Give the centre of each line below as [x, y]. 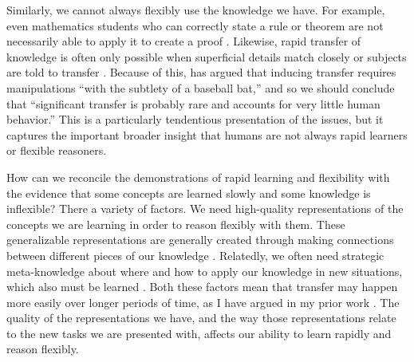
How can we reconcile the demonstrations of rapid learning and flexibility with [198, 177]
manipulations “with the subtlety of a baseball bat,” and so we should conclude [201, 87]
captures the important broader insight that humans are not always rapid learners [207, 134]
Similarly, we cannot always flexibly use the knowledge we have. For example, [196, 10]
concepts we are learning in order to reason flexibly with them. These [176, 224]
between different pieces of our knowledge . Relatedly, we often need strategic [195, 255]
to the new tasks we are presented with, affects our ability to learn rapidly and [199, 333]
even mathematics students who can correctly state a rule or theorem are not [195, 25]
